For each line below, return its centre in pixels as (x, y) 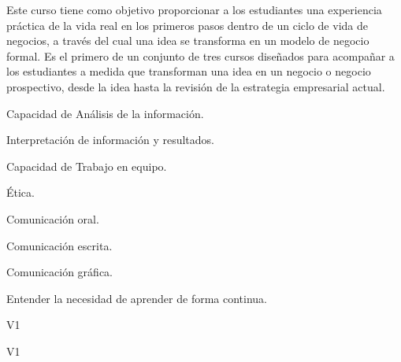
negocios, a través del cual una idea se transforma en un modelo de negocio (188, 41)
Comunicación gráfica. (59, 272)
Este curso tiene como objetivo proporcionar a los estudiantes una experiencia (194, 9)
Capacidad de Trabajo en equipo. (87, 166)
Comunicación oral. (53, 218)
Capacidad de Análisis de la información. (105, 113)
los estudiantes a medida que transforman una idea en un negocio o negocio (189, 71)
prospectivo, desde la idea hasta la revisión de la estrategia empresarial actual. (196, 86)
